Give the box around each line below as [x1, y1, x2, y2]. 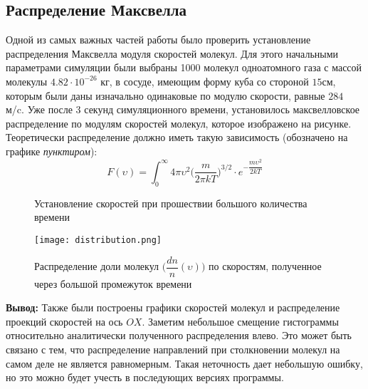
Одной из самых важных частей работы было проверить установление [6, 32, 311, 47]
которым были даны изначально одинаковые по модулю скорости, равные [6, 88, 325, 103]
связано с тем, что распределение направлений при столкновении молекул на [6, 342, 340, 357]
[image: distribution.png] [34, 234, 162, 245]
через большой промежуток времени [34, 276, 192, 291]
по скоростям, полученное [209, 259, 322, 274]
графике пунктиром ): [6, 143, 98, 158]
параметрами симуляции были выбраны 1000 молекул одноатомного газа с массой [6, 60, 362, 75]
